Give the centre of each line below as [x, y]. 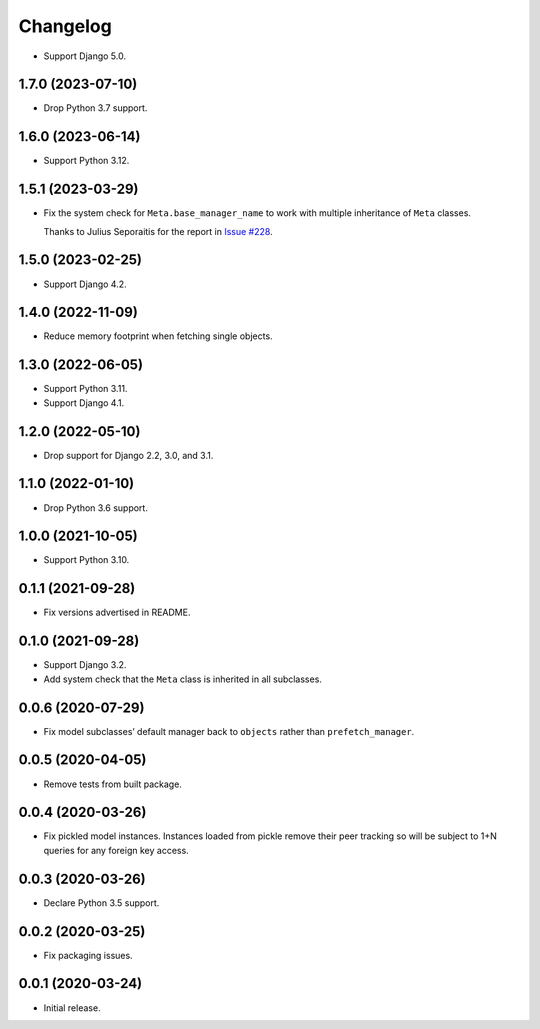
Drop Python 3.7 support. [95, 108]
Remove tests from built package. [112, 784]
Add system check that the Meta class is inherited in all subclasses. [182, 679]
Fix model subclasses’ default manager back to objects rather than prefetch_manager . [229, 731]
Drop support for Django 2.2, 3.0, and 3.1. [128, 455]
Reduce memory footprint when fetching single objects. [158, 336]
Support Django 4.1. [84, 402]
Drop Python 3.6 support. [96, 507]
